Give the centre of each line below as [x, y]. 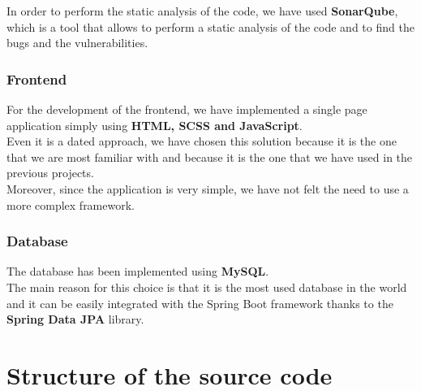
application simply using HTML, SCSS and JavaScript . [155, 125]
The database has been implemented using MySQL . [138, 271]
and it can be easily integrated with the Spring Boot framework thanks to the [200, 303]
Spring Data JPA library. [75, 319]
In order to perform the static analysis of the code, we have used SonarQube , [202, 11]
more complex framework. [71, 204]
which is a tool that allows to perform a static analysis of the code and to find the [210, 26]
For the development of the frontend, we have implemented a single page [187, 109]
